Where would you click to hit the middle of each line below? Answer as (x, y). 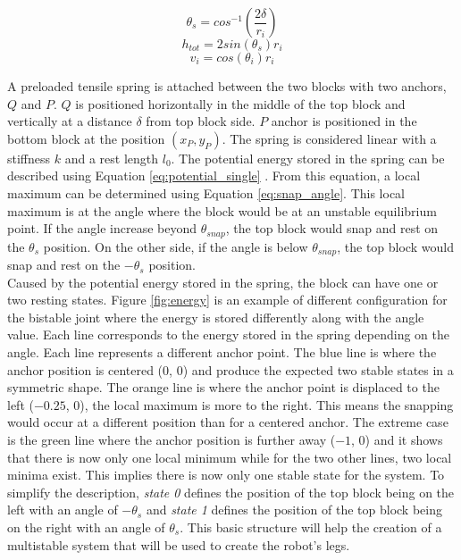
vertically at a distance (70, 121)
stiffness (29, 158)
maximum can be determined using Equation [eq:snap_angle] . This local (206, 192)
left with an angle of (63, 510)
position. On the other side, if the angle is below (176, 246)
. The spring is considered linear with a (329, 138)
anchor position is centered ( (85, 369)
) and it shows (404, 439)
